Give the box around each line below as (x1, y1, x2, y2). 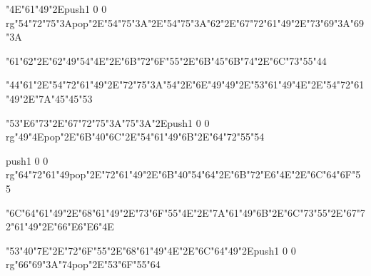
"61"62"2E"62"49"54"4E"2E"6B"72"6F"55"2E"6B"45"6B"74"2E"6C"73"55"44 (6, 53, 327, 68)
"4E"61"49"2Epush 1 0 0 (6, 1, 107, 16)
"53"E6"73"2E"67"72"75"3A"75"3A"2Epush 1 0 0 (6, 115, 210, 130)
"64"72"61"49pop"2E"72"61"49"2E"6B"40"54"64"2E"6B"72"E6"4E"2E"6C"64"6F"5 (14, 167, 361, 182)
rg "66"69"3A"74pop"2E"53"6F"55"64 (6, 257, 161, 272)
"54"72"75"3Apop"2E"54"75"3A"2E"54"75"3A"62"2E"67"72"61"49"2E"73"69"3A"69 (14, 15, 365, 30)
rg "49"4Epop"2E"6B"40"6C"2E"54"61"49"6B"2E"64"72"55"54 (6, 129, 265, 144)
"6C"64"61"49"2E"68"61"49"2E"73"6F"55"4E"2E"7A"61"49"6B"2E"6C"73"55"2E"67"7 (6, 205, 365, 220)
